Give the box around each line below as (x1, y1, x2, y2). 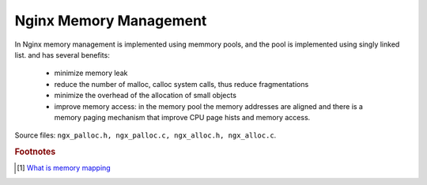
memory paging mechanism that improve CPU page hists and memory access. (54, 112, 311, 122)
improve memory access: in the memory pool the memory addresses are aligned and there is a (54, 101, 364, 111)
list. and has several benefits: (14, 50, 110, 59)
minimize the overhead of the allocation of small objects (54, 91, 237, 100)
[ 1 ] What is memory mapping (17, 163, 111, 173)
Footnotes (14, 146, 56, 157)
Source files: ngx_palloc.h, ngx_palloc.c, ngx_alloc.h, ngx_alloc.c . (14, 130, 277, 140)
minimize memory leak (54, 68, 128, 78)
